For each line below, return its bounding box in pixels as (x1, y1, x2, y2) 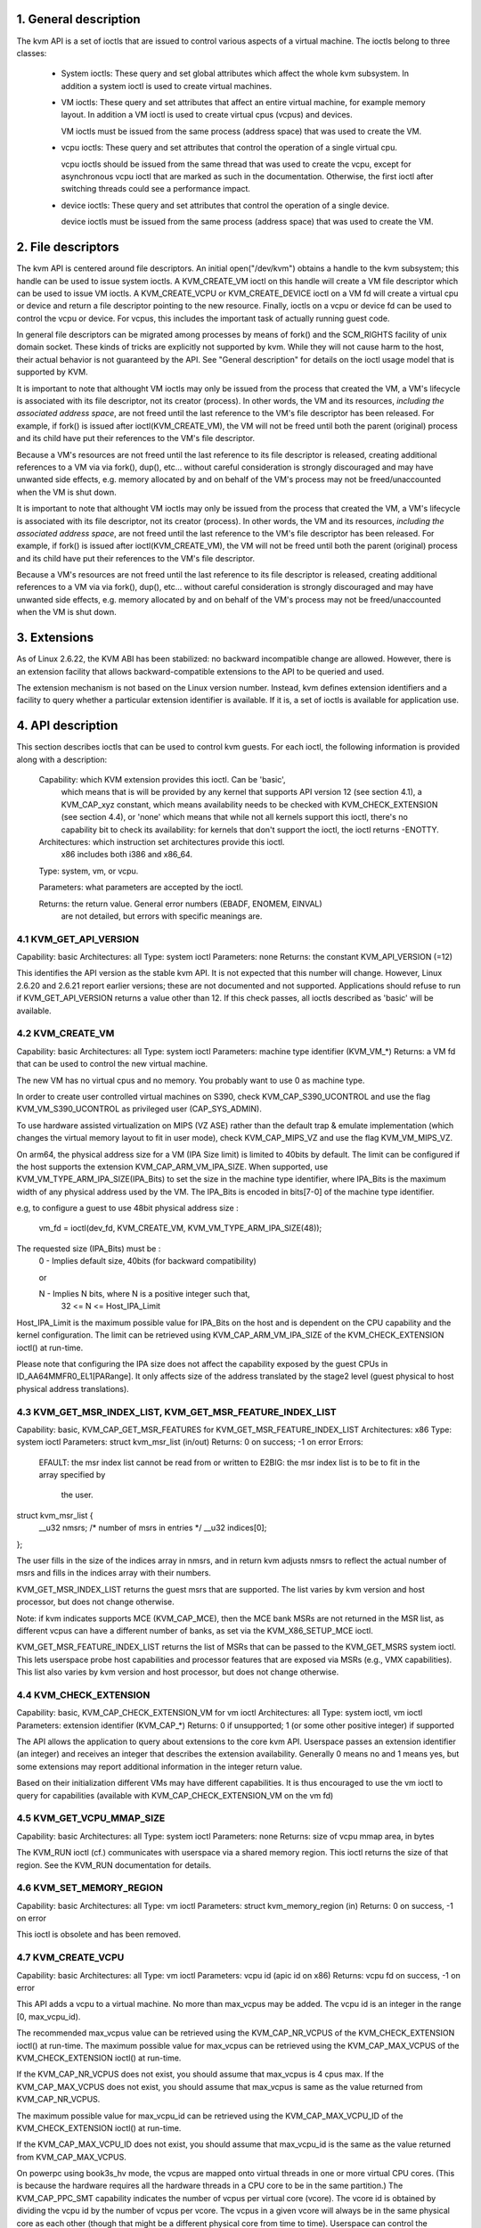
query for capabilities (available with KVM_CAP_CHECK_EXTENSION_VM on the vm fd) (16, 1790, 334, 1800)
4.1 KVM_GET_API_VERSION (16, 932, 140, 945)
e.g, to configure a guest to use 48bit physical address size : (16, 1203, 240, 1214)
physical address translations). (16, 1383, 129, 1394)
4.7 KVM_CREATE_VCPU (16, 1952, 125, 1964)
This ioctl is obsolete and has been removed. (16, 1929, 182, 1940)
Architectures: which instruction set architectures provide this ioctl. (38, 836, 285, 847)
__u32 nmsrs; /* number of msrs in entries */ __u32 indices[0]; (38, 1522, 267, 1533)
